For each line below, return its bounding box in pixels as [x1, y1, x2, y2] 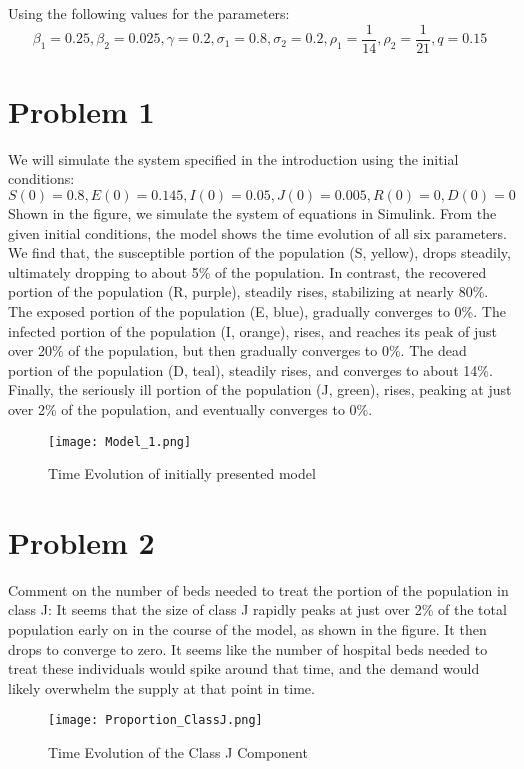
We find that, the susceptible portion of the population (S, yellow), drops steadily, [8, 242, 511, 263]
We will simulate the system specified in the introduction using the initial [8, 148, 459, 169]
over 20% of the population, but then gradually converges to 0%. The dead [8, 340, 467, 361]
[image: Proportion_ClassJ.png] [48, 713, 263, 728]
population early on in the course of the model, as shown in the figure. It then [8, 619, 487, 640]
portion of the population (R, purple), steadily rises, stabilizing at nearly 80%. [8, 281, 489, 302]
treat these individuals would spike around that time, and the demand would [8, 658, 480, 679]
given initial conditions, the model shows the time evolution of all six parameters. [8, 222, 508, 243]
